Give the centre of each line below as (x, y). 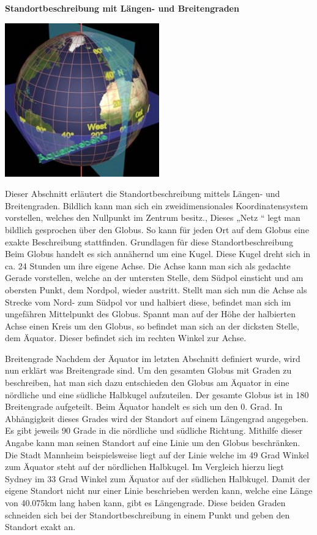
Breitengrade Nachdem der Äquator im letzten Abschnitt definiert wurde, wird (153, 358)
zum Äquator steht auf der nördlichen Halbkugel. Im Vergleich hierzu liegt (145, 467)
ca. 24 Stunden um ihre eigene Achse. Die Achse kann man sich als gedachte (148, 265)
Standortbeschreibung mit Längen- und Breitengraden (122, 8)
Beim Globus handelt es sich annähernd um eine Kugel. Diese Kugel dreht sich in (158, 254)
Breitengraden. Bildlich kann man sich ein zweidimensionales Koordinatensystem (157, 205)
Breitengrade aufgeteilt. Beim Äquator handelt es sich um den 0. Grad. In (144, 406)
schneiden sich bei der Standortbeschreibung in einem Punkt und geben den (147, 514)
